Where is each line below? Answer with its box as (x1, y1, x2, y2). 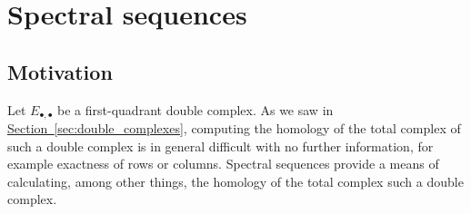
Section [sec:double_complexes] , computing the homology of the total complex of (7, 119, 461, 138)
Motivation (7, 57, 113, 85)
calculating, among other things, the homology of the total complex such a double (7, 171, 464, 190)
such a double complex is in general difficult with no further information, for (7, 136, 434, 155)
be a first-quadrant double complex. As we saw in (57, 100, 334, 119)
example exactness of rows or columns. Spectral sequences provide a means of (7, 154, 439, 173)
